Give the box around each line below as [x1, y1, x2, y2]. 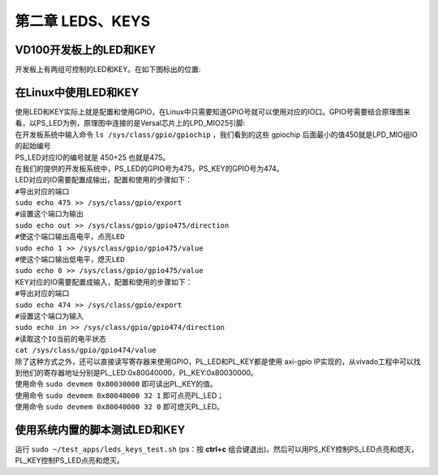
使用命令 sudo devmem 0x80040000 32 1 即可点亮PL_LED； [15, 390, 225, 400]
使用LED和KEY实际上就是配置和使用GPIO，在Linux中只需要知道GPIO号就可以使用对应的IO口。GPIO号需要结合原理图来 [15, 106, 411, 117]
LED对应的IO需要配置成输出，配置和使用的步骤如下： [15, 175, 192, 185]
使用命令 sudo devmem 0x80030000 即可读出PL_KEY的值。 [15, 379, 218, 389]
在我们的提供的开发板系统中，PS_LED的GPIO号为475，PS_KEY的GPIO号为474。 [15, 163, 284, 173]
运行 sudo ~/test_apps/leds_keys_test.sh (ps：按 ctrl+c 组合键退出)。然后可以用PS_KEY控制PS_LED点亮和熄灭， [15, 444, 419, 454]
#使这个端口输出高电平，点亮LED [15, 232, 125, 242]
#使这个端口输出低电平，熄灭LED [15, 255, 125, 264]
